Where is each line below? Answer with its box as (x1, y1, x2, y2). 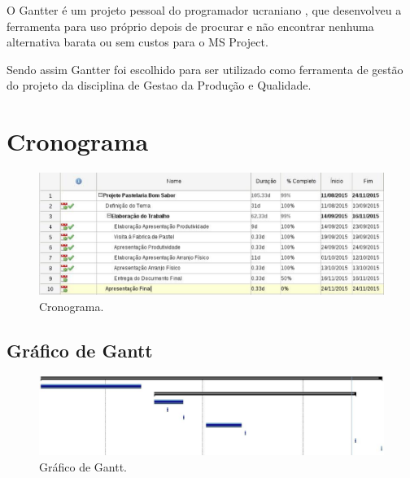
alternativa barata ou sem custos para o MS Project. (7, 33, 268, 50)
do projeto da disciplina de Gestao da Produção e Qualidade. (7, 77, 312, 94)
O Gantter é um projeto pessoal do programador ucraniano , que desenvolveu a (7, 2, 402, 18)
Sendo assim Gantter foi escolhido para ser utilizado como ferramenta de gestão (7, 60, 403, 77)
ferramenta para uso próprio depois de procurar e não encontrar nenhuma (7, 17, 374, 34)
